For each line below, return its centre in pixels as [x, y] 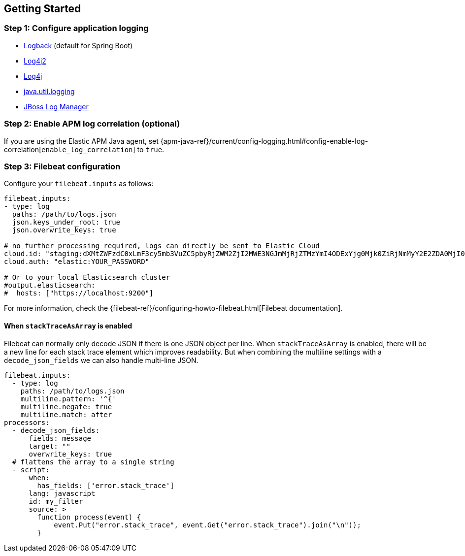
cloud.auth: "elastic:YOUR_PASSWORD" [77, 262]
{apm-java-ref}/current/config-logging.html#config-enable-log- [264, 141]
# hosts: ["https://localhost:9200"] [79, 293]
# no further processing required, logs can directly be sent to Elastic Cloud [162, 246]
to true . [151, 149]
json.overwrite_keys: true [64, 230]
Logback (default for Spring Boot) [78, 45]
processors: [27, 422]
